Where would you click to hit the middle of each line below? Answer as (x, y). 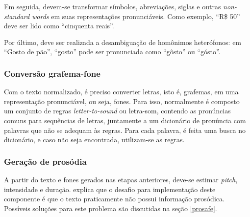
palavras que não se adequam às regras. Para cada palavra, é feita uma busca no (125, 130)
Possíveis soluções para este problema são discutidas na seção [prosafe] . (111, 208)
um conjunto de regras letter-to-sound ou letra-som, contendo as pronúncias (117, 111)
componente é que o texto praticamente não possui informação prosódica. (114, 199)
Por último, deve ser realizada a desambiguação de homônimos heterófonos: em (123, 42)
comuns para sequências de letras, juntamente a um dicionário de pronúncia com (125, 120)
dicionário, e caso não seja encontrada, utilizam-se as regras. (94, 140)
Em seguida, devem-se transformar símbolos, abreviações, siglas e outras (112, 6)
